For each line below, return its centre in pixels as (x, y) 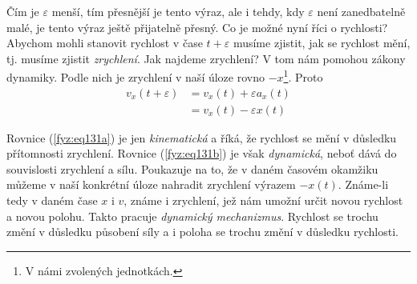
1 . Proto (303, 76)
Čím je (23, 11)
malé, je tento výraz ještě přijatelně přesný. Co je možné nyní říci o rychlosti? (197, 27)
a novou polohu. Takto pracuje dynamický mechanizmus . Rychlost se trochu (192, 216)
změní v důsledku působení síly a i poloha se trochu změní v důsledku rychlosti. (203, 232)
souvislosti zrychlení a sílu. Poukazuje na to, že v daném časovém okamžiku (192, 168)
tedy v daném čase (52, 200)
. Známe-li (363, 184)
